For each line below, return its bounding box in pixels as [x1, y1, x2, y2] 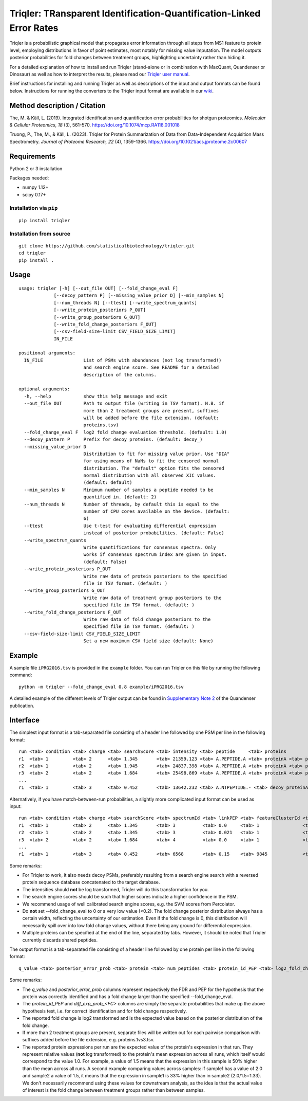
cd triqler [18, 250, 46, 256]
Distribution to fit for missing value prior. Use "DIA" [83, 450, 230, 457]
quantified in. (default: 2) [83, 494, 157, 500]
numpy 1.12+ [22, 184, 49, 190]
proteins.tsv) [83, 422, 119, 428]
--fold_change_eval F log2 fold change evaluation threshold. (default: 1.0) [24, 429, 227, 435]
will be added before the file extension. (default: [83, 414, 219, 421]
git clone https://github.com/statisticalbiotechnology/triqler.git [18, 243, 195, 249]
